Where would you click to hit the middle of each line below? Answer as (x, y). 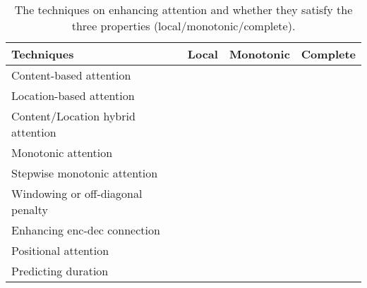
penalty (30, 209)
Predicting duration (60, 271)
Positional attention (60, 250)
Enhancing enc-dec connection (86, 230)
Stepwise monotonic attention (85, 173)
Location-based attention (73, 95)
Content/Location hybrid (73, 116)
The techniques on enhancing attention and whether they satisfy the (183, 10)
